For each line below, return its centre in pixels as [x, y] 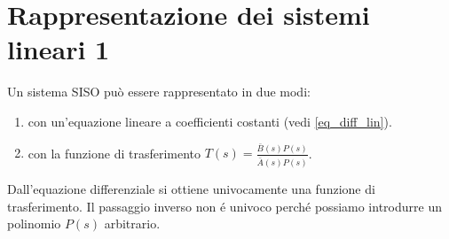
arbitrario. [132, 224]
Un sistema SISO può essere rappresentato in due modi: [159, 92]
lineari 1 [59, 49]
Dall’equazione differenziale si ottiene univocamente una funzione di [191, 188]
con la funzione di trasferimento [114, 153]
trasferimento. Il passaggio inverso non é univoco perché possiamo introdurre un [224, 206]
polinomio [34, 224]
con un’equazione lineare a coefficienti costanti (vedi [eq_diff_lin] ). [210, 121]
